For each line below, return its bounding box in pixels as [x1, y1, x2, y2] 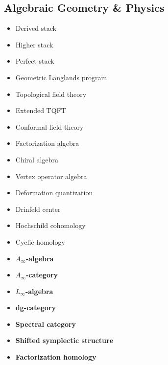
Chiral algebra [15, 154, 59, 164]
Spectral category [15, 319, 76, 329]
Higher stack [15, 39, 53, 49]
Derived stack [15, 23, 56, 33]
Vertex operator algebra [15, 171, 87, 181]
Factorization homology [15, 352, 96, 362]
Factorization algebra [15, 138, 79, 148]
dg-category [15, 302, 56, 313]
